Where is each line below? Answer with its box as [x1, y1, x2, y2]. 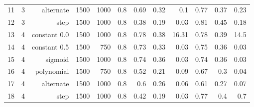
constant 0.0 [32, 29, 69, 39]
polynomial [35, 66, 69, 76]
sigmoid [45, 53, 69, 64]
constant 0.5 [32, 41, 69, 52]
